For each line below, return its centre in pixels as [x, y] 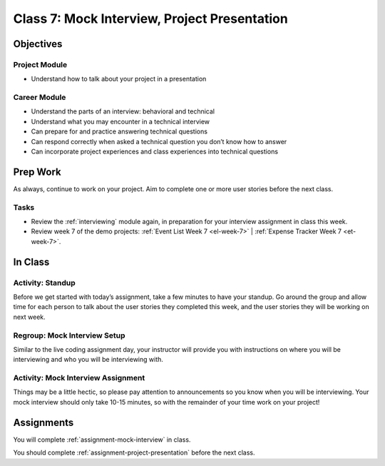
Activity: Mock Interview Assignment [79, 378]
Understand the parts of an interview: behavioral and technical [123, 111]
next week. [29, 317]
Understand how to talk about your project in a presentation [119, 79]
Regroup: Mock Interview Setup [69, 335]
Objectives [38, 44]
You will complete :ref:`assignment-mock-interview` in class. [102, 440]
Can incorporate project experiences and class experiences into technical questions [154, 152]
